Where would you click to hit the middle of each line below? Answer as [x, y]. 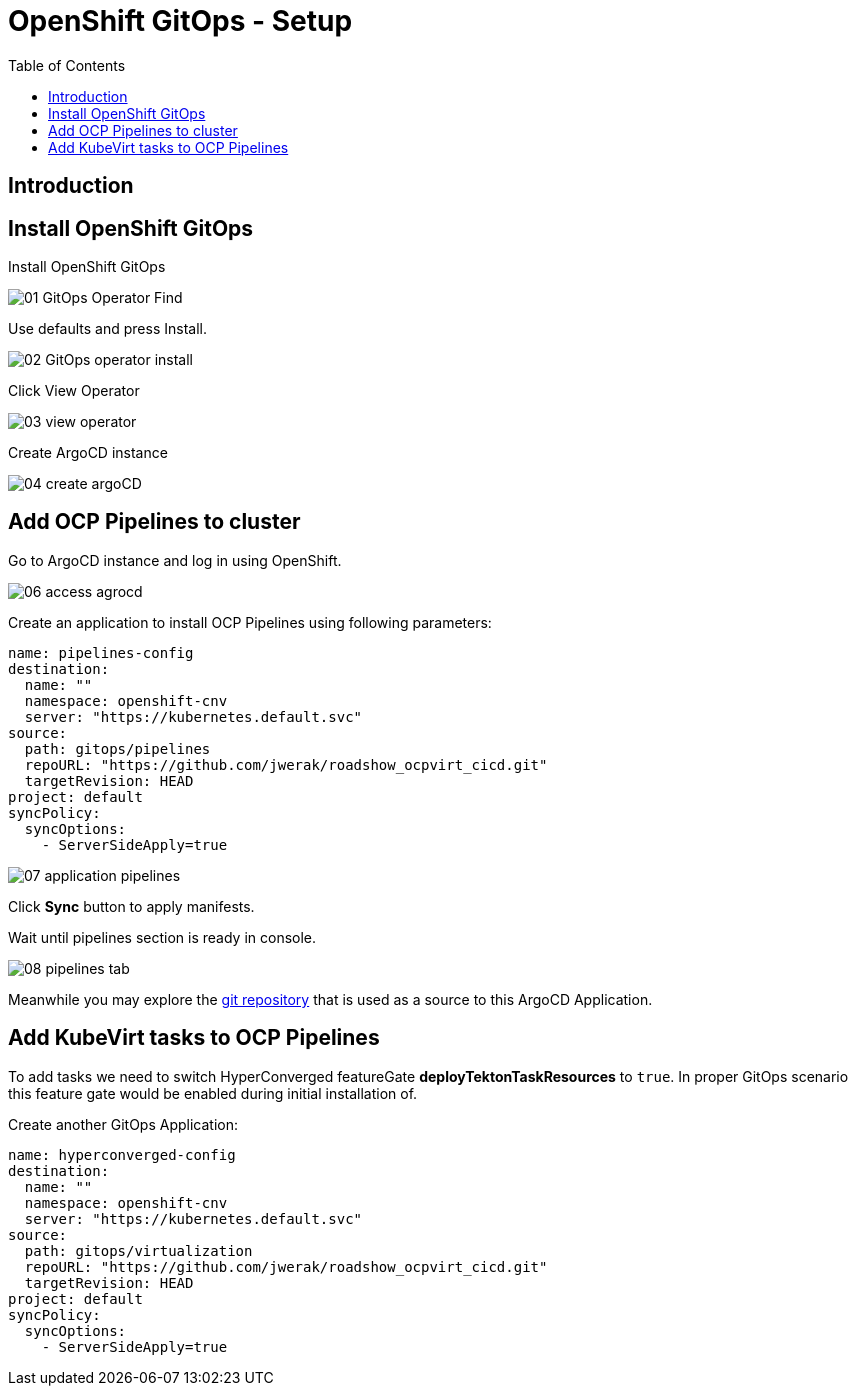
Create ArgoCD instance [88, 453]
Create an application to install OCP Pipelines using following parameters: [250, 622]
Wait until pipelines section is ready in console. [162, 937]
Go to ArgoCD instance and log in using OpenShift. [175, 560]
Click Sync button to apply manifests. [131, 906]
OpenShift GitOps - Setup [180, 21]
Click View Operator [74, 391]
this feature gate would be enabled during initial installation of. [213, 1093]
